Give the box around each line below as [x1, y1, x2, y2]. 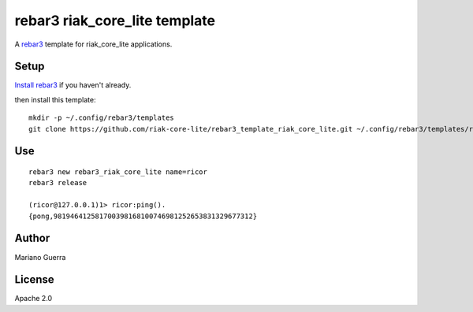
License [14, 273, 54, 287]
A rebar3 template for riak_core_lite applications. [14, 39, 173, 49]
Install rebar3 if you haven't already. [14, 80, 132, 90]
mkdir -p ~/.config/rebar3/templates [28, 113, 175, 122]
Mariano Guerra [14, 252, 66, 262]
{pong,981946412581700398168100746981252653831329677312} [28, 211, 258, 221]
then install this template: [14, 95, 96, 104]
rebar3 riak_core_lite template [14, 12, 216, 29]
